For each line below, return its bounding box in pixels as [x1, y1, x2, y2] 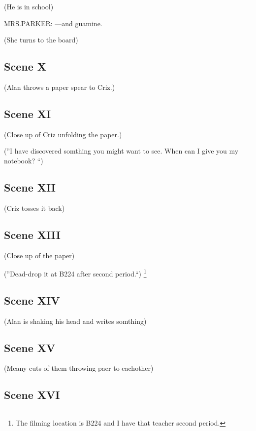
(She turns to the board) [4, 35, 78, 45]
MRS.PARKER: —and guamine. [4, 18, 102, 28]
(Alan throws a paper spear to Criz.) [4, 81, 115, 92]
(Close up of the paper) [4, 250, 75, 260]
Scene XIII [4, 227, 61, 242]
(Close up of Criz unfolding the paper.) [4, 129, 122, 139]
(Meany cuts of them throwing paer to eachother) [4, 363, 154, 373]
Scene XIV [4, 292, 60, 308]
